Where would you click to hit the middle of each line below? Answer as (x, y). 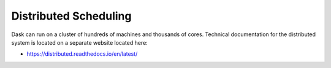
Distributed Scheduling (71, 16)
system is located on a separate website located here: (80, 42)
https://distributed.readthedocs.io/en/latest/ (82, 54)
